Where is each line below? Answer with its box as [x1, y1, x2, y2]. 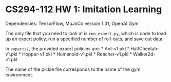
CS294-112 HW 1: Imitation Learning [5, 4, 162, 15]
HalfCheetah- [130, 45, 159, 51]
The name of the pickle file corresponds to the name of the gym [5, 66, 141, 72]
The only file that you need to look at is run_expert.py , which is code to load [5, 30, 166, 36]
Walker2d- [133, 51, 156, 57]
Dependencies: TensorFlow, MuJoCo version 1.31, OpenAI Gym [5, 20, 139, 26]
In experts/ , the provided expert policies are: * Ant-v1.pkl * [5, 45, 130, 51]
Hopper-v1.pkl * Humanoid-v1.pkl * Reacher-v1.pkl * [22, 51, 132, 57]
